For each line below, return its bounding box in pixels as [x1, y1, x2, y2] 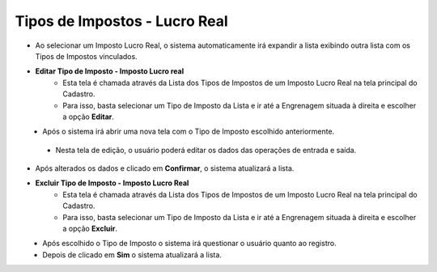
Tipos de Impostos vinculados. [35, 51, 138, 61]
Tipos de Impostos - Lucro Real [15, 12, 228, 30]
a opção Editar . [62, 112, 115, 121]
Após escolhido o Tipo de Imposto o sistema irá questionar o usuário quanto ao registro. [42, 239, 337, 249]
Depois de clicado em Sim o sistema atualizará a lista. [42, 249, 223, 259]
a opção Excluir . [62, 223, 117, 234]
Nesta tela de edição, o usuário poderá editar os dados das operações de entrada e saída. [55, 145, 357, 155]
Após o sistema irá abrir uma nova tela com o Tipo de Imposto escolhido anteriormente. [42, 126, 335, 137]
